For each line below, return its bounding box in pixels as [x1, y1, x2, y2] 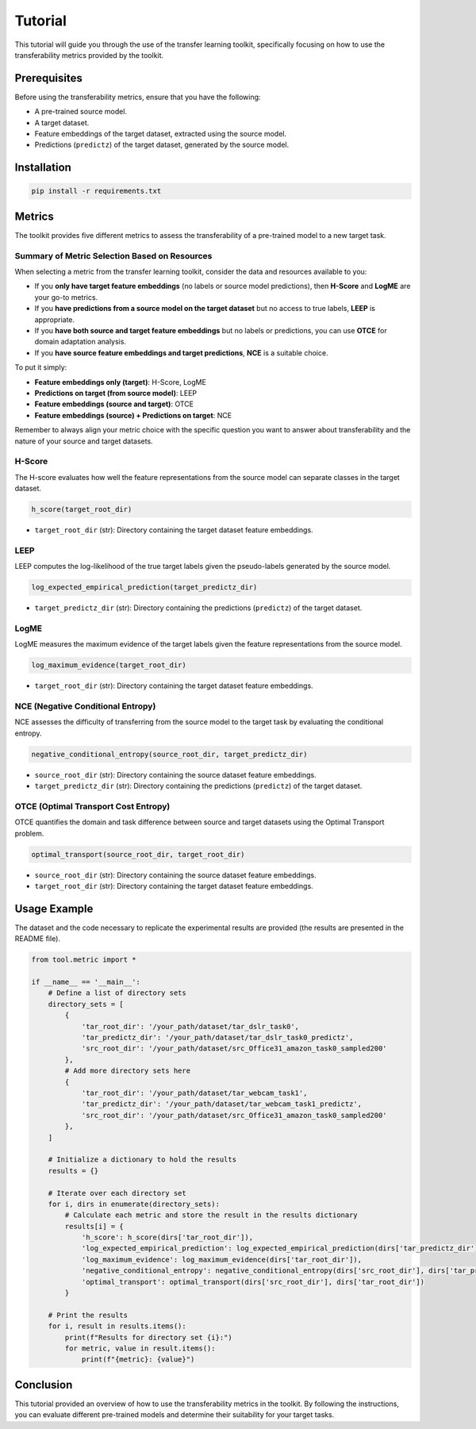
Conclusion [14, 1377, 73, 1392]
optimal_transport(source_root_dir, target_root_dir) [31, 850, 245, 859]
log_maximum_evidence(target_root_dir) [31, 661, 186, 670]
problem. [14, 828, 44, 838]
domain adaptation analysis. [34, 337, 127, 347]
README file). [14, 934, 61, 943]
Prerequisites [14, 71, 83, 85]
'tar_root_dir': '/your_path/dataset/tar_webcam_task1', [81, 1088, 308, 1097]
